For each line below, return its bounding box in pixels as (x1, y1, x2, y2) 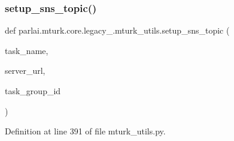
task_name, (5, 44, 48, 56)
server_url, (5, 64, 45, 77)
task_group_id (5, 85, 61, 97)
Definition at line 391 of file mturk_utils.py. (5, 125, 166, 137)
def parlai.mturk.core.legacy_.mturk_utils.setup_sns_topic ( (5, 24, 230, 37)
